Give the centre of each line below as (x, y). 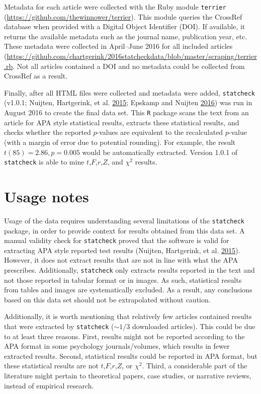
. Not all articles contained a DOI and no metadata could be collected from (129, 66)
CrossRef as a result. (36, 76)
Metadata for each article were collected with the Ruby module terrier (115, 7)
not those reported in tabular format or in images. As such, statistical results (123, 280)
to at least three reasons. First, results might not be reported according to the (124, 336)
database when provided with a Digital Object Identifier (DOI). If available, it (125, 26)
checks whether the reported (48, 132)
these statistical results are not (51, 366)
